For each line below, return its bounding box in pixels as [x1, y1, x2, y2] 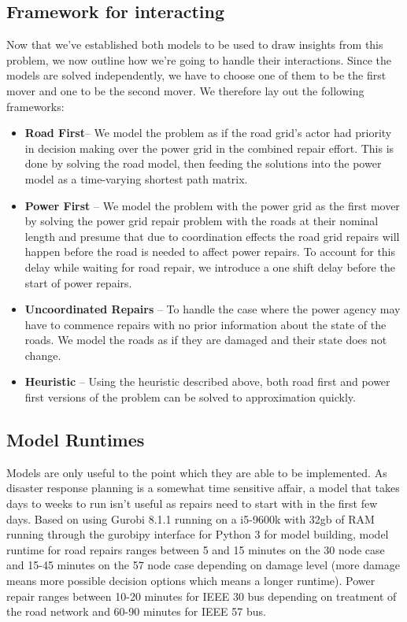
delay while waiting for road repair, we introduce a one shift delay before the [24, 258, 395, 275]
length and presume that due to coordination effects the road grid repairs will [24, 228, 400, 244]
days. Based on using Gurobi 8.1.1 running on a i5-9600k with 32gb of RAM [6, 510, 375, 527]
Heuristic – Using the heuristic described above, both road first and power [24, 373, 390, 390]
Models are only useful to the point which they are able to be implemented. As [6, 464, 387, 480]
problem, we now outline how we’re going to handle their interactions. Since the [6, 51, 392, 68]
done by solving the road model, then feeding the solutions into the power [24, 155, 382, 172]
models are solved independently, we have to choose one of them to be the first [6, 67, 387, 83]
